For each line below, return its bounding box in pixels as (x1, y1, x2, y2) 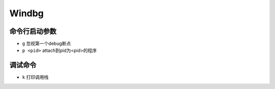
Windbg (9, 8, 44, 19)
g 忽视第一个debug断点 (22, 41, 71, 47)
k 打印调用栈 (22, 74, 49, 80)
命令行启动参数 (9, 27, 57, 36)
